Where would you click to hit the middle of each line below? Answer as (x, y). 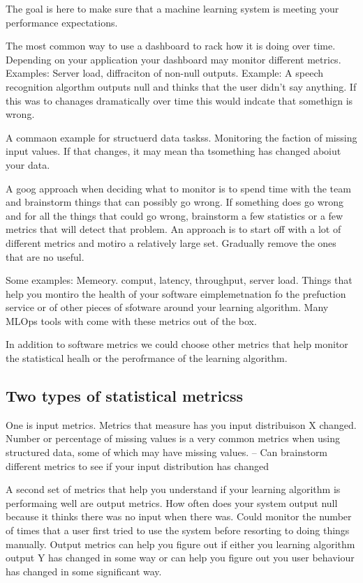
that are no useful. (45, 256)
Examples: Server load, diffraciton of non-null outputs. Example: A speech (164, 73)
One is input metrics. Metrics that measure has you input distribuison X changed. (181, 424)
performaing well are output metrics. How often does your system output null (172, 502)
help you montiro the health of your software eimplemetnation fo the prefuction (176, 293)
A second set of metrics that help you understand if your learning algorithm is (173, 489)
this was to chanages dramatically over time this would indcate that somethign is (179, 100)
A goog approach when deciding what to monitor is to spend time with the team (178, 188)
